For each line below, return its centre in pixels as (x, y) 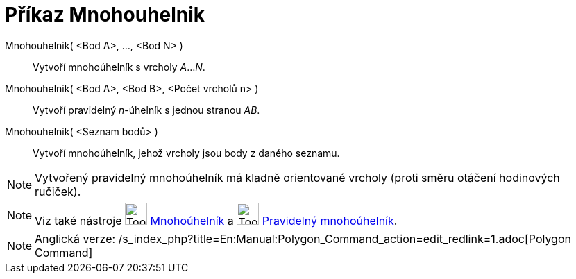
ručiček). (58, 191)
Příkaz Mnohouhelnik (105, 15)
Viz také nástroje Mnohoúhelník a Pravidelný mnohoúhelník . (216, 220)
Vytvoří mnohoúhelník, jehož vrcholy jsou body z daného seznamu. (186, 153)
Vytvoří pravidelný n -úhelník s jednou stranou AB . (146, 110)
